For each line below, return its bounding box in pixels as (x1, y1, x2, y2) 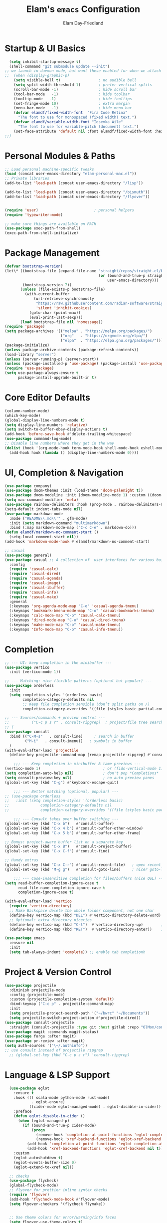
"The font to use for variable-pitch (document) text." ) (17, 124, 139, 129)
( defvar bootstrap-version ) (4, 264, 63, 269)
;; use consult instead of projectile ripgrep (4, 1048, 103, 1053)
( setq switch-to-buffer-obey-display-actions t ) (4, 427, 108, 432)
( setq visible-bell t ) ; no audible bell (13, 78, 137, 83)
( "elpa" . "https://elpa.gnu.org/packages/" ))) (60, 338, 164, 343)
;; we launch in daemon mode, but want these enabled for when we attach (4, 68, 162, 73)
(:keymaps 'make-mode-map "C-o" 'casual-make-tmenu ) (9, 622, 121, 627)
